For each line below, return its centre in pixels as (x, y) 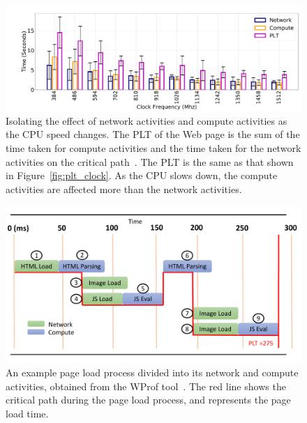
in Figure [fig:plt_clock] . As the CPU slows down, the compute (142, 175)
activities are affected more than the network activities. (124, 189)
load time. (27, 413)
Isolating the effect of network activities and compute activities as (147, 120)
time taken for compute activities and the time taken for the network (153, 147)
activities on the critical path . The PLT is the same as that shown (150, 161)
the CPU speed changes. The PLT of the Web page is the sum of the (153, 134)
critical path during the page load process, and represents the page (148, 400)
